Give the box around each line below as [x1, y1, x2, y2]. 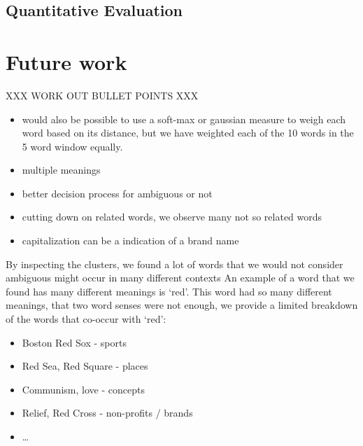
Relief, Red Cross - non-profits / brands [22, 405, 193, 420]
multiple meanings [22, 162, 101, 177]
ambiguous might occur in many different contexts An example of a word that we [6, 270, 355, 285]
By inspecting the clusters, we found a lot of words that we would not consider [6, 256, 343, 271]
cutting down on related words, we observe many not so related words [22, 209, 322, 224]
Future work [6, 47, 127, 76]
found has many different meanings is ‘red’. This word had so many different [6, 284, 332, 298]
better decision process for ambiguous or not [22, 186, 213, 200]
